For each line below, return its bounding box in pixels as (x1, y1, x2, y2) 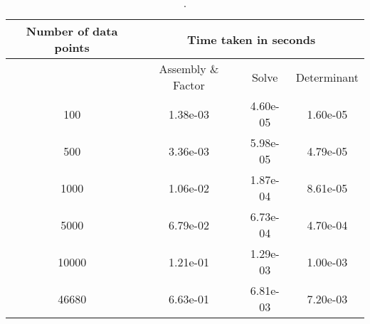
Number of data (26, 23, 118, 39)
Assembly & (159, 60, 219, 77)
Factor (173, 77, 205, 93)
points (54, 39, 90, 55)
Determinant (295, 68, 359, 85)
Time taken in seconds (187, 31, 316, 48)
